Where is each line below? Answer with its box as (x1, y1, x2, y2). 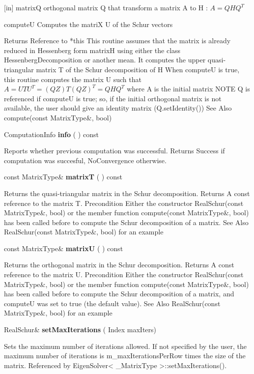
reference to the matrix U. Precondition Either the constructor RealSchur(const (4, 269, 244, 280)
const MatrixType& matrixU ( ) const (4, 243, 123, 253)
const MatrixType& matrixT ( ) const (4, 172, 122, 182)
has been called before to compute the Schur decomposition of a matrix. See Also (4, 217, 249, 227)
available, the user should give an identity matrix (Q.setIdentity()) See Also (4, 103, 232, 113)
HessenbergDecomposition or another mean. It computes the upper (4, 55, 206, 65)
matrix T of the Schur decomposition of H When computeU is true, (36, 64, 240, 74)
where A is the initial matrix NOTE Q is (127, 84, 250, 94)
